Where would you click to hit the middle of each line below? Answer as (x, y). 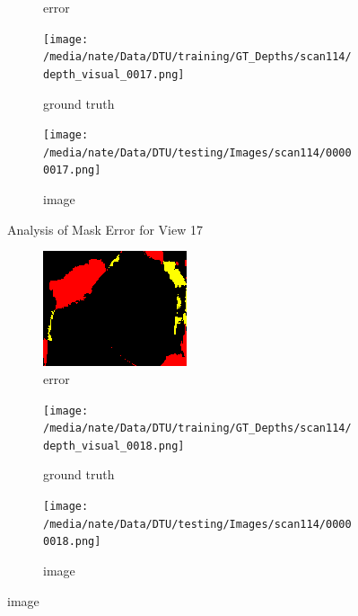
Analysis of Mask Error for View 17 (105, 229)
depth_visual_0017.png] (114, 74)
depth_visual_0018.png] (114, 446)
